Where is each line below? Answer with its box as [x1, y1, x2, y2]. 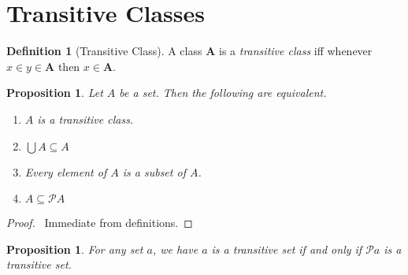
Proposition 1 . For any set [6, 240, 143, 257]
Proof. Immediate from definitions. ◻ [6, 214, 193, 231]
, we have [152, 240, 198, 257]
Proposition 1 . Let [6, 84, 103, 101]
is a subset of [122, 163, 186, 180]
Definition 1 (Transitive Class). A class [6, 43, 202, 59]
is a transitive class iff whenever [219, 43, 373, 59]
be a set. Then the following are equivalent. [119, 84, 327, 101]
